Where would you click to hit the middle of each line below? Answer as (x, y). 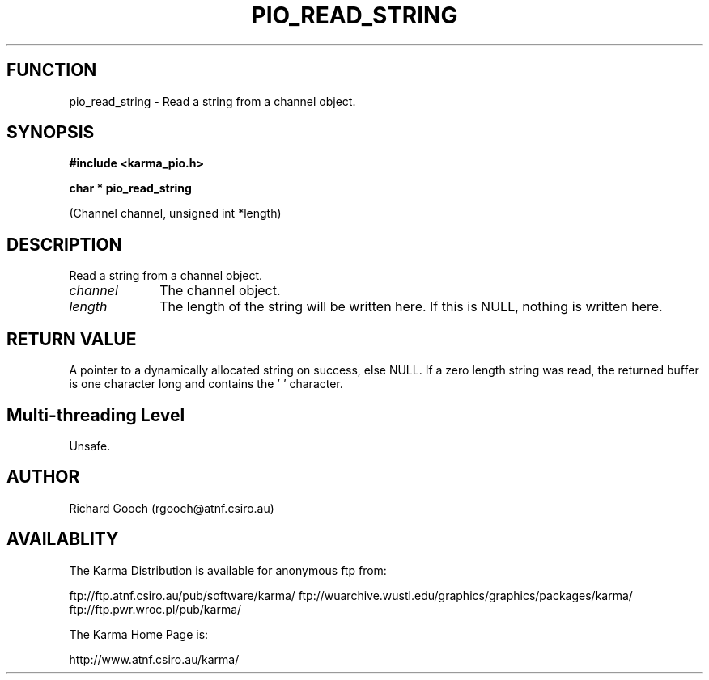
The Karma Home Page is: (139, 634)
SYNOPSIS (51, 133)
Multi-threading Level (96, 415)
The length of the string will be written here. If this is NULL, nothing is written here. (411, 307)
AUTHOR (43, 477)
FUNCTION (52, 70)
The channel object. (220, 291)
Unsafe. (90, 446)
